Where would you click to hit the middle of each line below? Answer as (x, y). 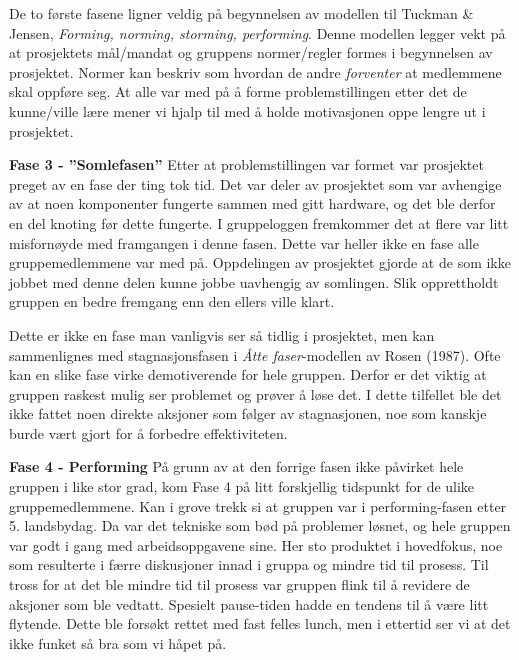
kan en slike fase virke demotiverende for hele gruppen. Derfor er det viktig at (248, 374)
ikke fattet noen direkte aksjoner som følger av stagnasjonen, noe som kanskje (248, 413)
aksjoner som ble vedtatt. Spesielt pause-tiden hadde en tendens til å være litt (249, 603)
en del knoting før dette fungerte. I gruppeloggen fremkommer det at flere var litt (259, 222)
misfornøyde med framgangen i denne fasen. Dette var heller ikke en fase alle (244, 242)
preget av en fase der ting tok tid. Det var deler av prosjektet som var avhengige (255, 183)
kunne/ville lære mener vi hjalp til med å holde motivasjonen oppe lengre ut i (247, 110)
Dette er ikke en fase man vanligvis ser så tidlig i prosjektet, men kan (222, 334)
